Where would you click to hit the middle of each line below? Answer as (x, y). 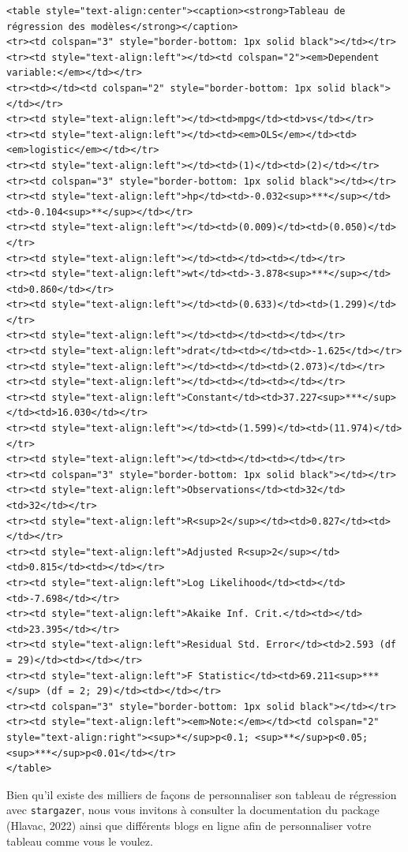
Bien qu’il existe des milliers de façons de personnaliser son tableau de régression (202, 794)
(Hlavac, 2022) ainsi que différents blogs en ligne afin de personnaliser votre (189, 825)
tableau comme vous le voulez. (80, 841)
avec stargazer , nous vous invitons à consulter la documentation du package (193, 810)
